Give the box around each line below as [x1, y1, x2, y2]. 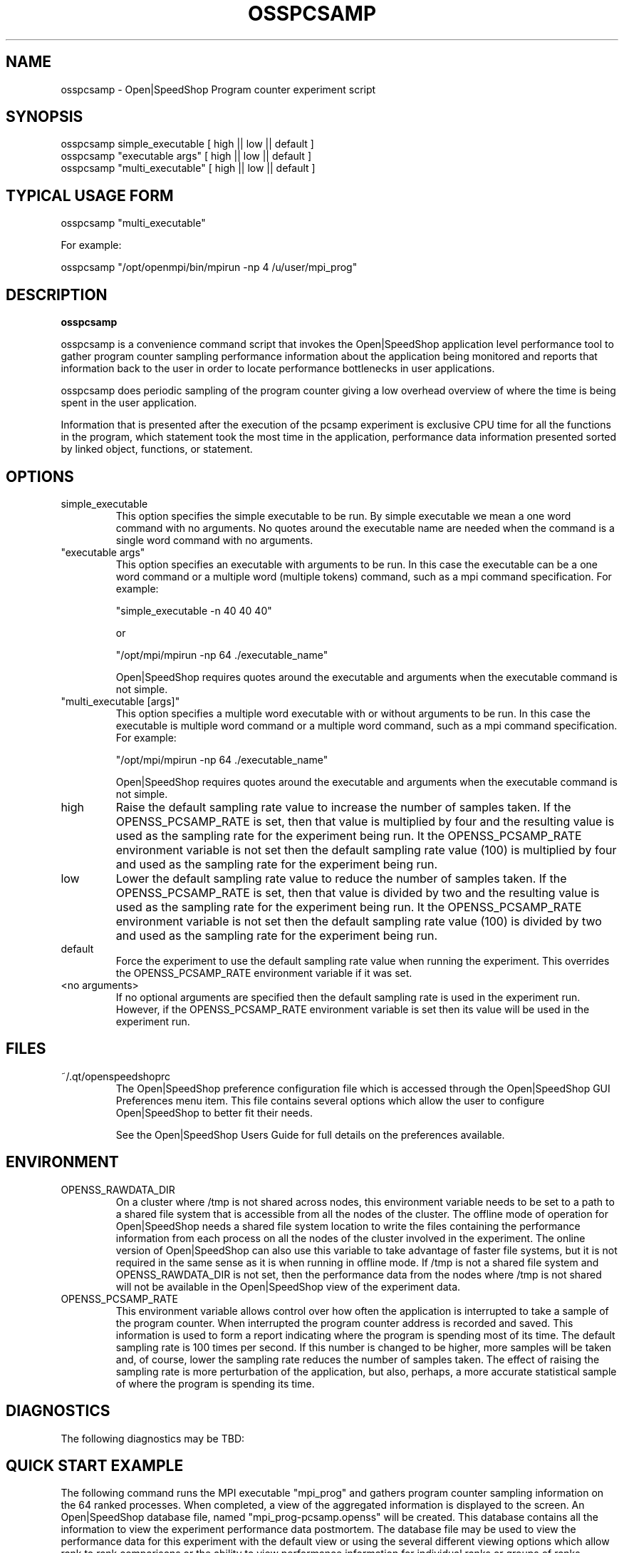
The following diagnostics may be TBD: [61, 1432, 245, 1445]
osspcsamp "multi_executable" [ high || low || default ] [61, 162, 316, 175]
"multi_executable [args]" [61, 695, 180, 707]
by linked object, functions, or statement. [61, 443, 253, 456]
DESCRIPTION [6, 285, 108, 304]
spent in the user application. [61, 396, 197, 409]
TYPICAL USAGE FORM [6, 186, 174, 205]
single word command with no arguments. [115, 533, 313, 546]
